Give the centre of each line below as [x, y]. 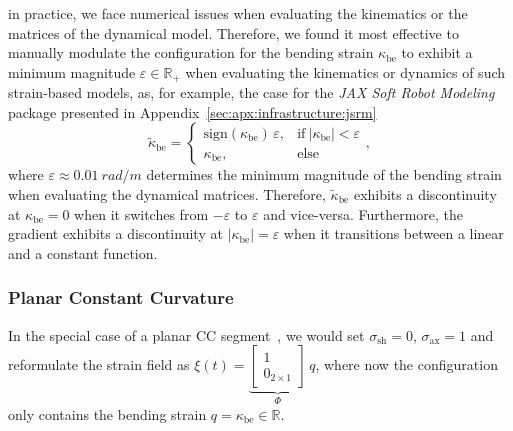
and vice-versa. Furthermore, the [363, 213]
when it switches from [141, 213]
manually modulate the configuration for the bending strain [191, 52]
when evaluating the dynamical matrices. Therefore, [167, 194]
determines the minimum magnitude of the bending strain [324, 174]
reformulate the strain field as [99, 364]
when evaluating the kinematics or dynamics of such [345, 71]
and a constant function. [83, 252]
